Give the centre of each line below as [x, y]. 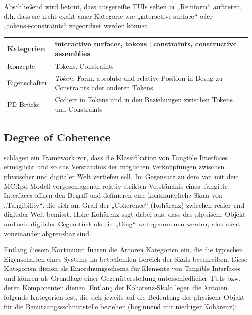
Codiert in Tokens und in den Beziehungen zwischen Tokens [144, 99]
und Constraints [79, 109]
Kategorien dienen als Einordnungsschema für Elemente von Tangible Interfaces [122, 268]
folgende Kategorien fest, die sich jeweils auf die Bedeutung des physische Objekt [124, 297]
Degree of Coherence [57, 137]
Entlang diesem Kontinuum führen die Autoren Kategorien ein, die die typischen [124, 249]
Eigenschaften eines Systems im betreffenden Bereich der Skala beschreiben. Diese [126, 259]
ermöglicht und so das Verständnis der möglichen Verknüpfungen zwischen [114, 167]
